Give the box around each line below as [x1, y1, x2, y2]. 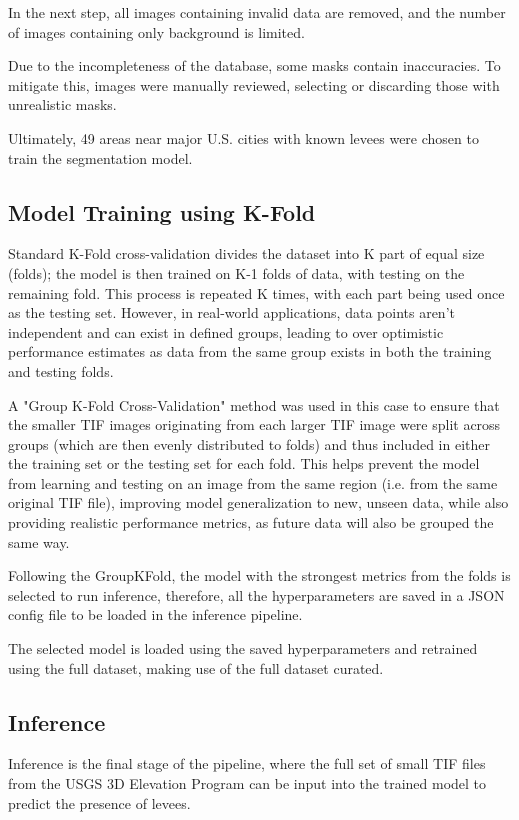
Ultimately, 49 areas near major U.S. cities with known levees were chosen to [8, 127, 479, 148]
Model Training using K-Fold [8, 196, 316, 227]
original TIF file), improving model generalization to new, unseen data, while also [8, 492, 509, 513]
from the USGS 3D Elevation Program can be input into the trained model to [8, 773, 487, 794]
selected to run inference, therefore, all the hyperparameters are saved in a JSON [8, 584, 505, 605]
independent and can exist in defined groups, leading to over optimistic [8, 321, 444, 342]
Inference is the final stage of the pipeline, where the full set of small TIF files [8, 753, 486, 774]
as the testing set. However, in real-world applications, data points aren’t [8, 302, 455, 323]
